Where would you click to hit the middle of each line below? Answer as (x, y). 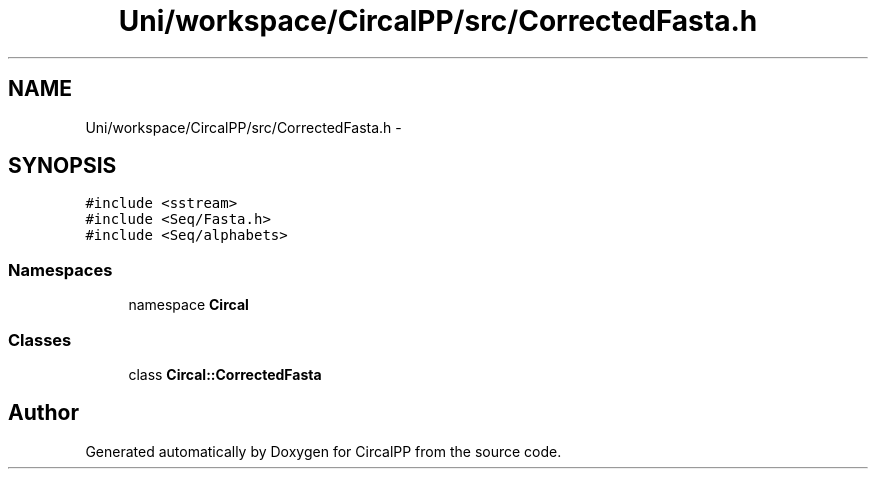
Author (43, 413)
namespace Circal (188, 305)
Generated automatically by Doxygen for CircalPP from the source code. (323, 451)
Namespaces (60, 269)
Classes (40, 339)
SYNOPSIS (62, 166)
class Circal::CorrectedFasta (225, 374)
